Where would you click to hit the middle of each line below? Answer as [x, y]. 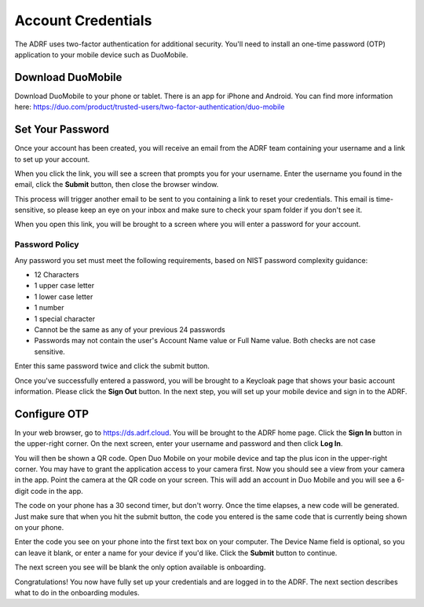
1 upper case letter [64, 286]
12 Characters [57, 275]
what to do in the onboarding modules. [77, 592]
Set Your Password [62, 130]
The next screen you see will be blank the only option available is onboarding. [140, 567]
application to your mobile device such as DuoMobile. [101, 54]
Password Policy [47, 245]
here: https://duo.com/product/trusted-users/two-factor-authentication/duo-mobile [150, 107]
